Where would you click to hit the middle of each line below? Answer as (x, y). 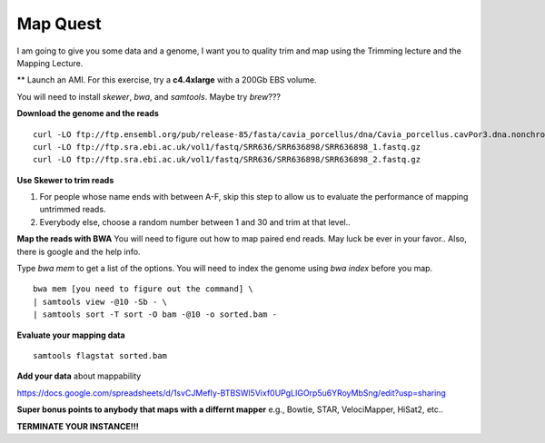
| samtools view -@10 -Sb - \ (100, 301)
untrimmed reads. (73, 210)
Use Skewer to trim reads (65, 180)
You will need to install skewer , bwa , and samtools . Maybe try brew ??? (149, 96)
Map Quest (59, 24)
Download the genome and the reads (88, 113)
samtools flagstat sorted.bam (100, 355)
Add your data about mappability (79, 376)
